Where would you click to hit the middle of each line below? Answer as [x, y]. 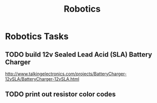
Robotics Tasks [37, 36]
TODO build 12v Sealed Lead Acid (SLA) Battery [79, 54]
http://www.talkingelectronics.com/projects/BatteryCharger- [66, 74]
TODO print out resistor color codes [60, 94]
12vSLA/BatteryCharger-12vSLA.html [42, 79]
